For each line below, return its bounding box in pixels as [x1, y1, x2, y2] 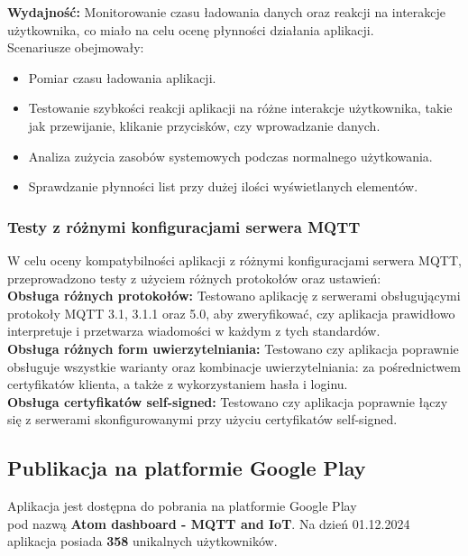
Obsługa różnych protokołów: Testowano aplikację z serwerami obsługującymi [7, 286, 461, 305]
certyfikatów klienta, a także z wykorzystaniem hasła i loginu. [7, 375, 348, 394]
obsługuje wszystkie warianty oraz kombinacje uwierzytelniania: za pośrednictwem [7, 357, 461, 375]
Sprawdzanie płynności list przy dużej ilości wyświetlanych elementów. [28, 177, 418, 196]
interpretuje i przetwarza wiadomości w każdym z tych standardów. [7, 321, 381, 340]
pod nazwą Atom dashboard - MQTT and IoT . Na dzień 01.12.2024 [7, 514, 410, 533]
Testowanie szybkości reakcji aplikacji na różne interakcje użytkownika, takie [28, 98, 453, 117]
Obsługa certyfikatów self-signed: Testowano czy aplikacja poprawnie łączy [7, 392, 448, 411]
